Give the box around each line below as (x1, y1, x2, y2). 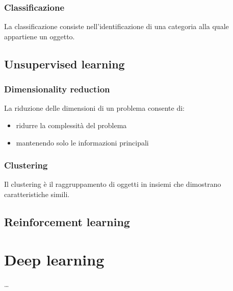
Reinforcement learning (4, 213, 130, 229)
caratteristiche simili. (4, 189, 70, 199)
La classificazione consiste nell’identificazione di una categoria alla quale (4, 21, 229, 32)
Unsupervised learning (4, 56, 125, 71)
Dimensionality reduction (4, 83, 110, 95)
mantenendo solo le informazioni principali (16, 137, 149, 148)
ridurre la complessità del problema (16, 120, 127, 130)
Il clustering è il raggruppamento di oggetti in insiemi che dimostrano (4, 179, 221, 189)
